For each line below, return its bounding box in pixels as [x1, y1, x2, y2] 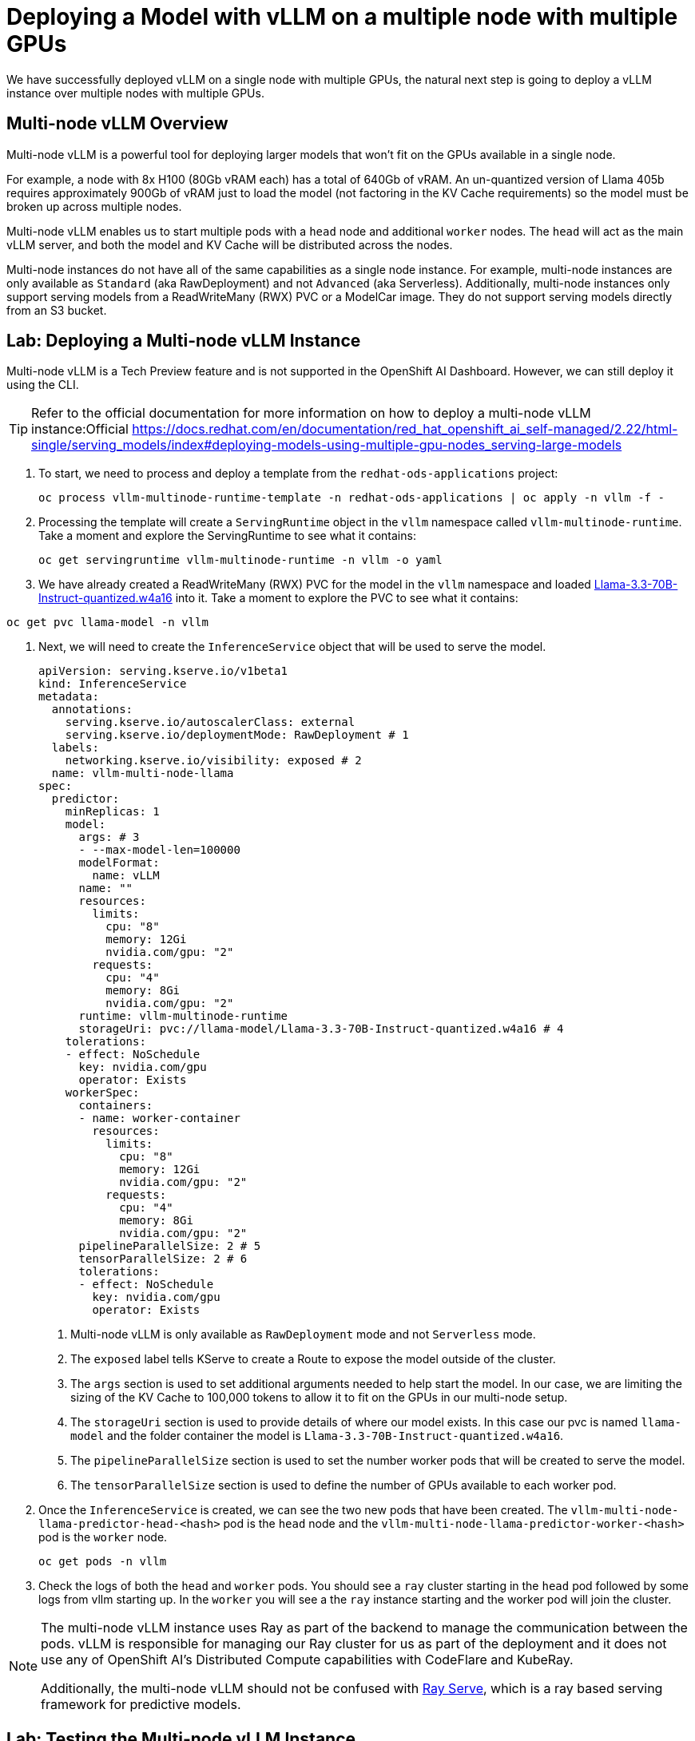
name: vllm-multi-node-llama [51, 767, 234, 780]
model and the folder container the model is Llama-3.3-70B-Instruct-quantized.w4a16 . [70, 1429, 564, 1443]
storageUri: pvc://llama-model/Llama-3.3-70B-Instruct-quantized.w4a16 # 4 [78, 1022, 564, 1036]
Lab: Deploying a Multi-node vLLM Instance [6, 331, 361, 351]
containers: [78, 1099, 153, 1112]
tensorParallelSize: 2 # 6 [78, 1252, 248, 1266]
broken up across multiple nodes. [6, 199, 182, 213]
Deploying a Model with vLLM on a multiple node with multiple [6, 3, 678, 30]
